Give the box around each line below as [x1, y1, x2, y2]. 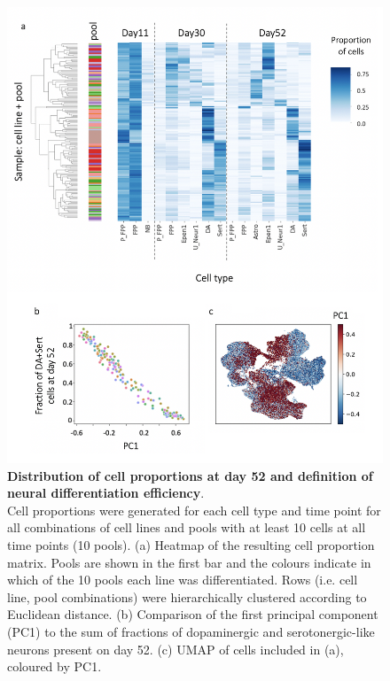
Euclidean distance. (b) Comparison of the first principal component [7, 605, 378, 623]
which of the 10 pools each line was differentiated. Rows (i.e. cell [7, 570, 358, 589]
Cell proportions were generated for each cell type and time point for [7, 500, 381, 519]
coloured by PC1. [7, 657, 102, 676]
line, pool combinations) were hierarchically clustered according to [7, 587, 367, 606]
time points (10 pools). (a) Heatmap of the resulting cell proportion [7, 536, 375, 553]
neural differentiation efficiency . [7, 484, 205, 502]
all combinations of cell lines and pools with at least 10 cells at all [7, 518, 366, 537]
